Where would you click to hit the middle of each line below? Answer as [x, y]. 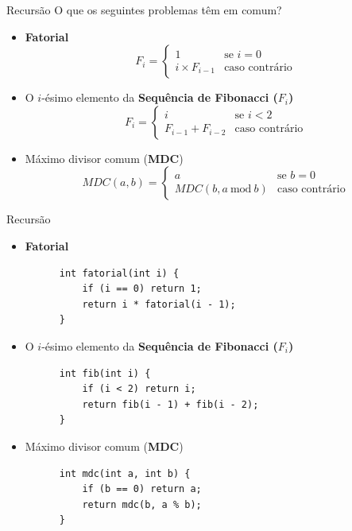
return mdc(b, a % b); [142, 504]
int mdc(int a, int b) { [125, 473]
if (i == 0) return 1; [142, 289]
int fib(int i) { [105, 373]
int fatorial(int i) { [119, 273]
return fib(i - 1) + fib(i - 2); [170, 404]
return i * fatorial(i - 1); [159, 304]
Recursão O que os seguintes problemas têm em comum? [144, 10]
